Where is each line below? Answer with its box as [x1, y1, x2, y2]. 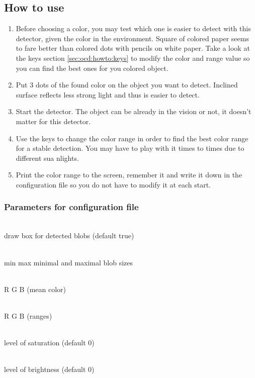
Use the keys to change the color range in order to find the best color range [16, 133, 248, 143]
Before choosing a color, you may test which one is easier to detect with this [16, 23, 251, 34]
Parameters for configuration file [4, 201, 139, 213]
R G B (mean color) [4, 283, 66, 294]
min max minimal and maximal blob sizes [4, 257, 133, 267]
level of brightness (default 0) [4, 364, 95, 374]
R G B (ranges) [4, 310, 52, 321]
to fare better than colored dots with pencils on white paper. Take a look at [16, 43, 250, 53]
